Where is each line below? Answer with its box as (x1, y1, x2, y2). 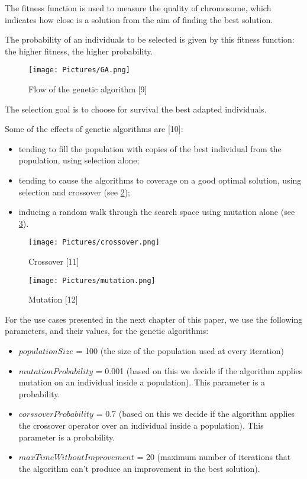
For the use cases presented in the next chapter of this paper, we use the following (5, 313, 303, 325)
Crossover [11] (28, 255, 79, 268)
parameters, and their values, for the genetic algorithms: (5, 324, 209, 337)
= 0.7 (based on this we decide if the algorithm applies (96, 407, 295, 420)
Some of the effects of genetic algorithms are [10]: (5, 123, 183, 135)
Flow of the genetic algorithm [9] (28, 83, 147, 95)
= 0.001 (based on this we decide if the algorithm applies (95, 364, 303, 377)
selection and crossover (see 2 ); (18, 185, 130, 198)
